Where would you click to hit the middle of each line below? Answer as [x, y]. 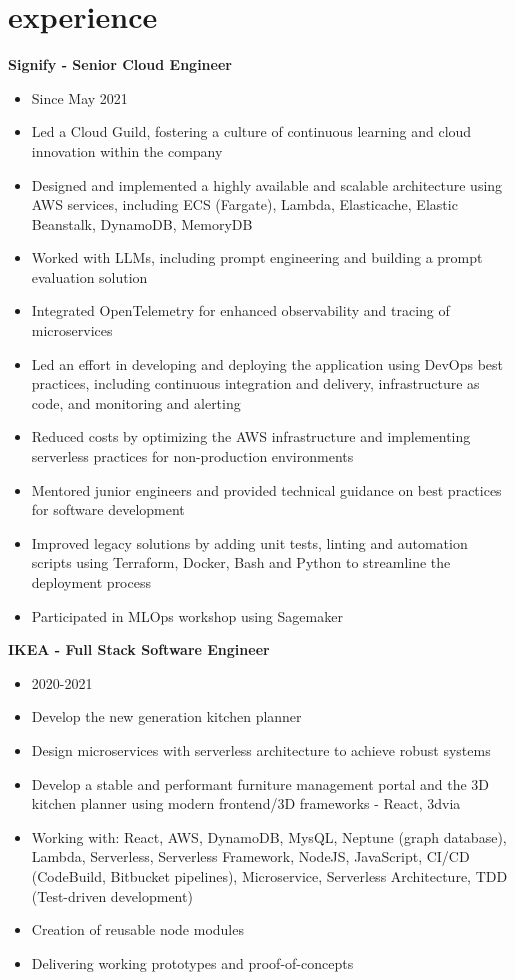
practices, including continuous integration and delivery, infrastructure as [255, 383]
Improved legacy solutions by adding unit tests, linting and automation [249, 542]
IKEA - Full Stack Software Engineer [139, 649]
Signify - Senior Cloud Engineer [120, 64]
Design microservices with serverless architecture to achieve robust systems [261, 749]
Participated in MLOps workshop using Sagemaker [187, 615]
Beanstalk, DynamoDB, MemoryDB [142, 223]
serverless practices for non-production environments [192, 456]
